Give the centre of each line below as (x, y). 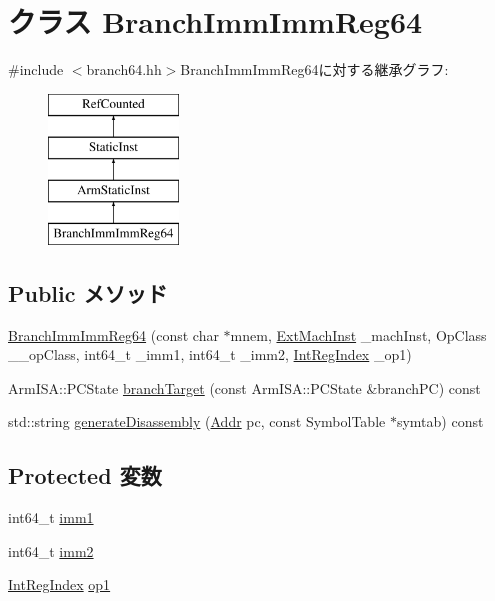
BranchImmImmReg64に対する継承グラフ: (314, 69)
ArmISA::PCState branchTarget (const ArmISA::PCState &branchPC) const (244, 387)
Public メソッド (88, 292)
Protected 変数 (85, 475)
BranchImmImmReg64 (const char (113, 334)
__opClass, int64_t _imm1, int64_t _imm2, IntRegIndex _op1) (210, 354)
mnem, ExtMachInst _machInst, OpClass (358, 334)
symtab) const (440, 421)
